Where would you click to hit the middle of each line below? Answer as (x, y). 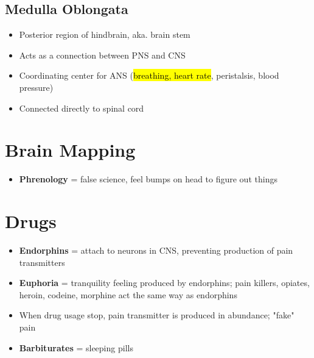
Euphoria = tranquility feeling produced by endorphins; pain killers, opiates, (164, 283)
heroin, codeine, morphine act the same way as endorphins (128, 294)
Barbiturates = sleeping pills (76, 347)
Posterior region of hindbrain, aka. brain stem (105, 34)
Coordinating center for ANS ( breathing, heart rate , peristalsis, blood (149, 75)
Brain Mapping (70, 150)
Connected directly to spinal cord (82, 108)
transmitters (42, 262)
